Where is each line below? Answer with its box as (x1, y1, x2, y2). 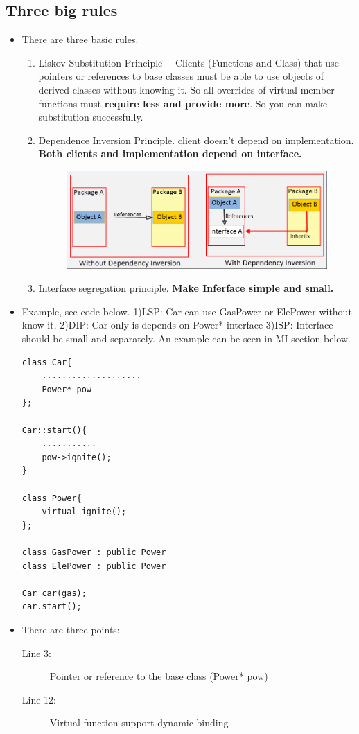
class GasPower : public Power (21, 547, 166, 557)
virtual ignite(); (42, 507, 127, 517)
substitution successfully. (38, 110, 143, 124)
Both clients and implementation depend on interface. (38, 146, 302, 161)
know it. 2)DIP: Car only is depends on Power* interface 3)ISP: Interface (21, 317, 333, 332)
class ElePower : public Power (21, 561, 166, 571)
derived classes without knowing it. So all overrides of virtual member (38, 82, 335, 96)
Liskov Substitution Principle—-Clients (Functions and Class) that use (38, 55, 339, 69)
